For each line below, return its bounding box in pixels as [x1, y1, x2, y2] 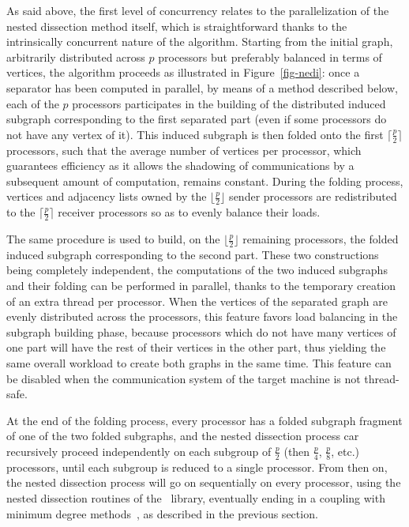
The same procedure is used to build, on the [6, 231, 220, 247]
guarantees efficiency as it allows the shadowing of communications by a [6, 157, 355, 174]
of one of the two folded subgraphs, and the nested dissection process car [6, 427, 359, 444]
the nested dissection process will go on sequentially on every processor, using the [6, 474, 401, 491]
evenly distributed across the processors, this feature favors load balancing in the [6, 308, 398, 325]
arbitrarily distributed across [6, 48, 145, 65]
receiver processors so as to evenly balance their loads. [58, 204, 321, 220]
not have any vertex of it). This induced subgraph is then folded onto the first [6, 126, 384, 142]
